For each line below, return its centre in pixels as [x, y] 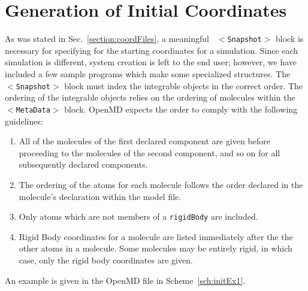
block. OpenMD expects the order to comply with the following [181, 109]
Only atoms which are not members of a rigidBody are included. [138, 216]
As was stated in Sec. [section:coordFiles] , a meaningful [107, 39]
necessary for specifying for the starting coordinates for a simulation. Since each [152, 50]
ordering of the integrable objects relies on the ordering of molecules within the [150, 97]
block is [290, 39]
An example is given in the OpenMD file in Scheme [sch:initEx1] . [125, 280]
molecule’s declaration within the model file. [100, 196]
